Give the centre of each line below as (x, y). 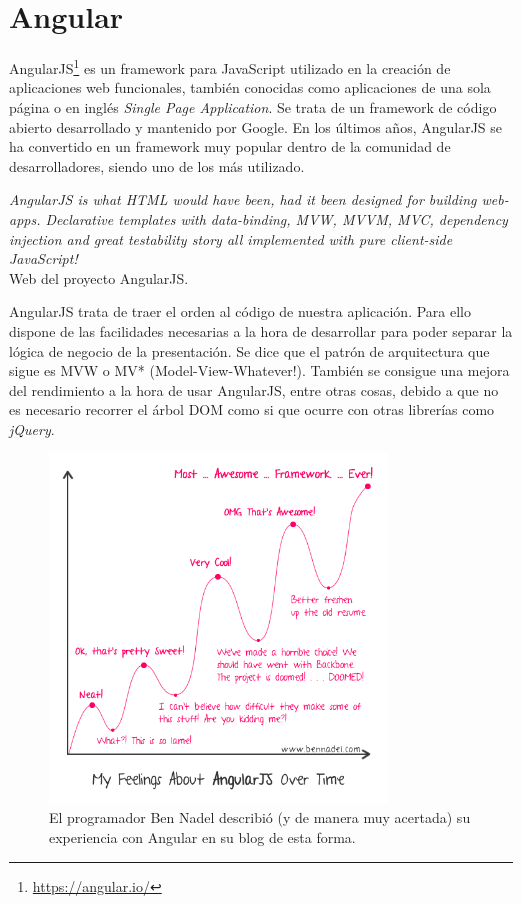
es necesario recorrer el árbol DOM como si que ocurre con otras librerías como (252, 409)
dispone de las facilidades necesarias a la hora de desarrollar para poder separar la (261, 330)
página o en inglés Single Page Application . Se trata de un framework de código (253, 106)
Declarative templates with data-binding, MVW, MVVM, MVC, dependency (276, 218)
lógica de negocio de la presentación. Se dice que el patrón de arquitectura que (249, 350)
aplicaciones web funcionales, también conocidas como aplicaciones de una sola (250, 87)
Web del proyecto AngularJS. (99, 277)
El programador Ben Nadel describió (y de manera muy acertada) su (260, 817)
